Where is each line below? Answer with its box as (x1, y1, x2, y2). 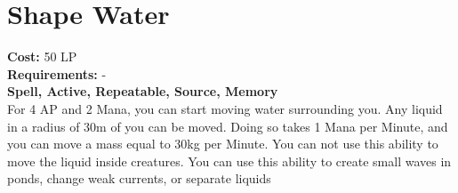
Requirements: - (7, 64, 107, 83)
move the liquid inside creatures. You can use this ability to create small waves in (7, 151, 452, 170)
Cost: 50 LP (7, 47, 77, 66)
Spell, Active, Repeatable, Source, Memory (7, 82, 278, 101)
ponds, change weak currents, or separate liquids (7, 169, 271, 188)
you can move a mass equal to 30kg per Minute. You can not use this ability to (7, 134, 438, 153)
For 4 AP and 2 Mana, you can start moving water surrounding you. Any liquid (7, 99, 443, 117)
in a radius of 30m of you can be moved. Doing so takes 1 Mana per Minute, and (7, 117, 448, 135)
